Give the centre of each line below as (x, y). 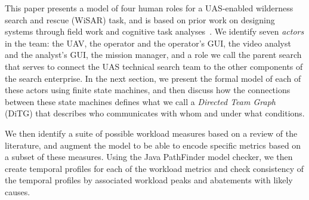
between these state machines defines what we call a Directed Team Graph (140, 101)
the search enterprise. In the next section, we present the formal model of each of (153, 78)
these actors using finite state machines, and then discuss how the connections (148, 90)
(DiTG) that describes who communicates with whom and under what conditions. (155, 113)
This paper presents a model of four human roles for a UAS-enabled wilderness (149, 8)
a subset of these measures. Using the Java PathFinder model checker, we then (149, 157)
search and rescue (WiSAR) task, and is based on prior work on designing (140, 19)
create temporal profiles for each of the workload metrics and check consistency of (154, 168)
